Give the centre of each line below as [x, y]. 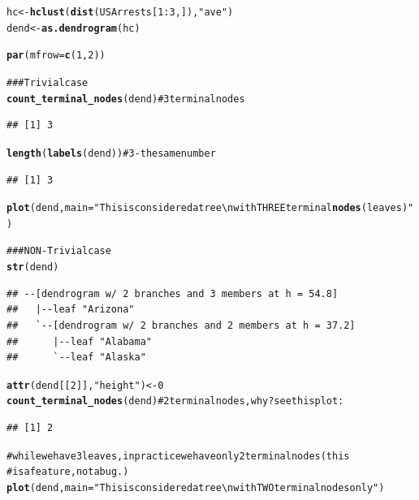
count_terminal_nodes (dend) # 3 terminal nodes [126, 99]
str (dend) [33, 267]
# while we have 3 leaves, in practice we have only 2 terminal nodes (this [178, 456]
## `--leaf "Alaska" [76, 358]
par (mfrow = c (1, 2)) [56, 56]
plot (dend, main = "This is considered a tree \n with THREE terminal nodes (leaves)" [210, 208]
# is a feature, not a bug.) [68, 472]
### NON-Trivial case [59, 251]
